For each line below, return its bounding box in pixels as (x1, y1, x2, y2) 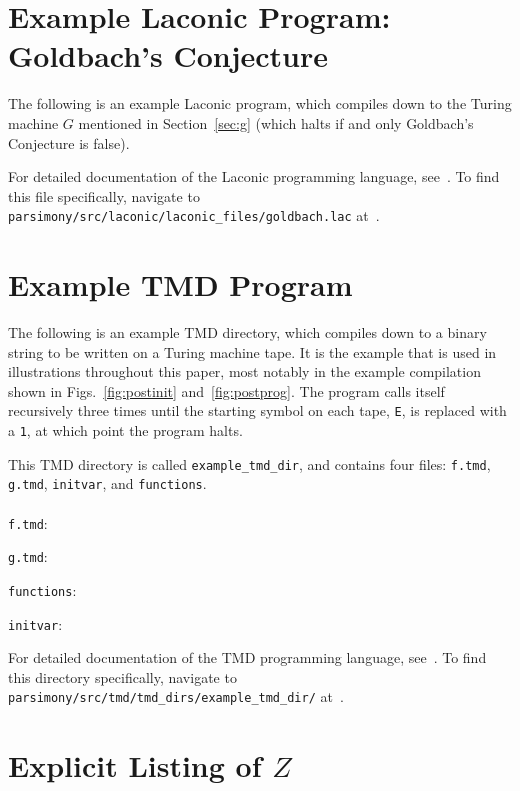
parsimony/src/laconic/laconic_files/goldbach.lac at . (8, 205, 380, 226)
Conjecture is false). (8, 132, 130, 153)
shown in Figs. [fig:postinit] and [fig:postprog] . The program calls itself (8, 380, 445, 401)
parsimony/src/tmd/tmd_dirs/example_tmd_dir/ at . (8, 686, 344, 707)
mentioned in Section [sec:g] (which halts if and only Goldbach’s (78, 112, 474, 133)
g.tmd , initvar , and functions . (8, 473, 207, 494)
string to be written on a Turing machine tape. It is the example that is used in (8, 341, 497, 362)
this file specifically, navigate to (8, 185, 200, 206)
